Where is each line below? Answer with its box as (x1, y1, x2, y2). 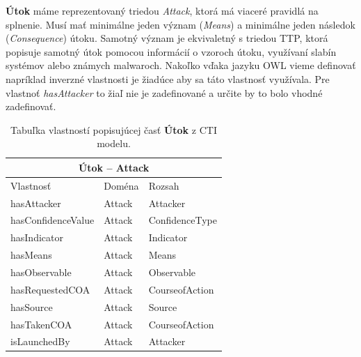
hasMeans (10, 248, 52, 262)
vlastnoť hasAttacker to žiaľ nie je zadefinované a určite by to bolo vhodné (6, 85, 323, 100)
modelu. (97, 136, 131, 151)
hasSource (10, 299, 53, 314)
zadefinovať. (6, 99, 56, 114)
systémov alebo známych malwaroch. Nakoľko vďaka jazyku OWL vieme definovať (6, 58, 356, 73)
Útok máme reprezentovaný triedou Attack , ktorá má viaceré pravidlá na (6, 3, 319, 17)
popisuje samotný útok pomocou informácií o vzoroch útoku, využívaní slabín (6, 44, 337, 59)
